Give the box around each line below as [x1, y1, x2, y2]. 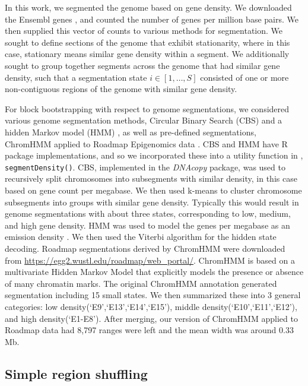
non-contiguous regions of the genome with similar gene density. [5, 83, 237, 95]
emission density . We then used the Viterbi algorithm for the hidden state [5, 230, 277, 243]
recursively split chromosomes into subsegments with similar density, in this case [5, 172, 297, 185]
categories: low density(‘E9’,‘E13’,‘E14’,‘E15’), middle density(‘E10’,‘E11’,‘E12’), [5, 300, 297, 312]
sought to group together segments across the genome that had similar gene [5, 59, 280, 71]
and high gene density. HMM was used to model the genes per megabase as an [5, 219, 290, 231]
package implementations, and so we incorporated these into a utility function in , [5, 149, 303, 162]
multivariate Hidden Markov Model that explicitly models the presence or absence [5, 265, 304, 278]
